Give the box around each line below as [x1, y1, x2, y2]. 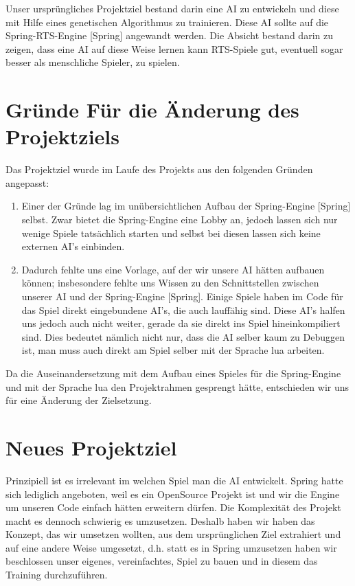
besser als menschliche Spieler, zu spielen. [5, 55, 180, 69]
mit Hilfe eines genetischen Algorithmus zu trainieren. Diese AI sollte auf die [5, 14, 329, 29]
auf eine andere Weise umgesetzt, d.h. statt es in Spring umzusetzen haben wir [5, 540, 337, 554]
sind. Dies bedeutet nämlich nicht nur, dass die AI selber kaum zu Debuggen [21, 329, 345, 343]
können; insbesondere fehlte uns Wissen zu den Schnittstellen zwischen [21, 275, 319, 290]
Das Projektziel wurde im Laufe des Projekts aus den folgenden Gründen [5, 162, 313, 177]
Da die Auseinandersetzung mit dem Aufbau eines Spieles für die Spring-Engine [5, 366, 341, 380]
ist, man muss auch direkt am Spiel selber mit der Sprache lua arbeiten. [21, 343, 325, 357]
